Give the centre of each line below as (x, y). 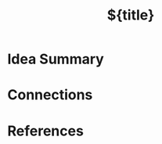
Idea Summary (56, 59)
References (45, 131)
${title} (131, 15)
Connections (50, 95)
